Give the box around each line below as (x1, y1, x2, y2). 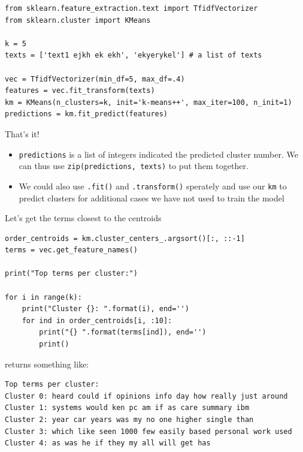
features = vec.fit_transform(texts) (5, 86, 155, 95)
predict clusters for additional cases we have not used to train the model (19, 191, 284, 204)
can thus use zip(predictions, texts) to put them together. (19, 159, 249, 172)
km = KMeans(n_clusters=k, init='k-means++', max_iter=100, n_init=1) (5, 98, 292, 107)
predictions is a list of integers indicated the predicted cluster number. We (19, 147, 298, 160)
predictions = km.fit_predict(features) (5, 110, 168, 119)
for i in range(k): (5, 293, 82, 302)
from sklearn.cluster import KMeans (5, 16, 151, 25)
